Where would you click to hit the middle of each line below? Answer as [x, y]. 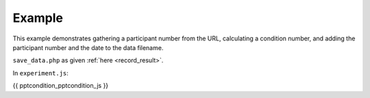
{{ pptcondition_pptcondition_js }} [61, 86]
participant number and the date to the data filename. [88, 47]
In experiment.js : [40, 73]
